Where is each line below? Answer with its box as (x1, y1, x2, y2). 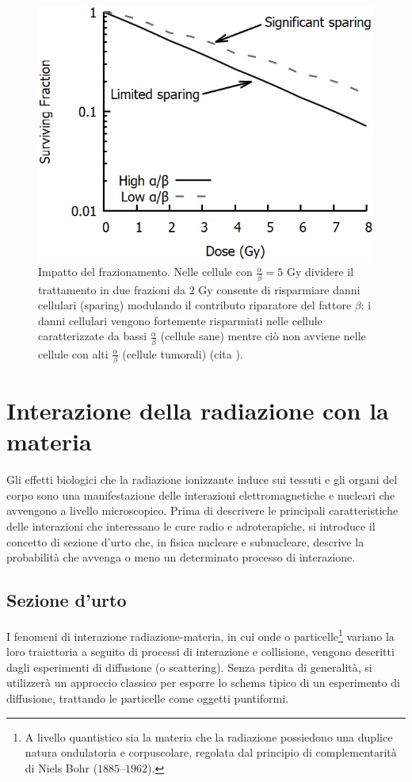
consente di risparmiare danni (216, 281, 360, 297)
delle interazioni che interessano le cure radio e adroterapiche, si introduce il (6, 518, 376, 535)
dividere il (305, 263, 354, 280)
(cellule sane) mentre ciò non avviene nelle (160, 328, 366, 344)
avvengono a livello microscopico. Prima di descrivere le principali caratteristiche (6, 502, 399, 519)
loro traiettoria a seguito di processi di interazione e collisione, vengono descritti (6, 643, 395, 660)
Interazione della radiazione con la (6, 394, 389, 427)
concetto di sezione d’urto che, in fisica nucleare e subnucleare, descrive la (6, 533, 364, 550)
